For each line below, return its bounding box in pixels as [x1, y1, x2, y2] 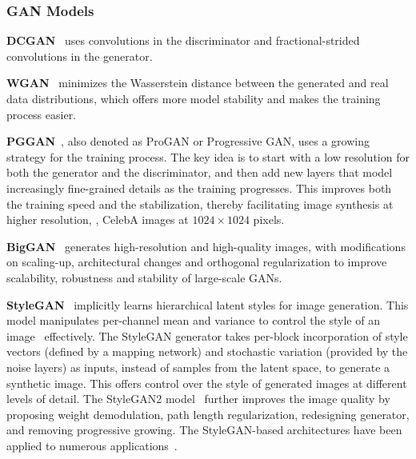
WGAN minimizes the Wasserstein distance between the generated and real [6, 74, 389, 91]
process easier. [6, 106, 77, 122]
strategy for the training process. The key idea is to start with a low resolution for [6, 148, 410, 165]
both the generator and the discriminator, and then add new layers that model [6, 164, 393, 181]
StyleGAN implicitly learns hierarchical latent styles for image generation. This [6, 296, 409, 313]
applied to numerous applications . [6, 437, 178, 453]
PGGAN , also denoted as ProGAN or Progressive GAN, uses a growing [6, 133, 370, 150]
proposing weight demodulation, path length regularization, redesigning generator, [6, 405, 410, 422]
